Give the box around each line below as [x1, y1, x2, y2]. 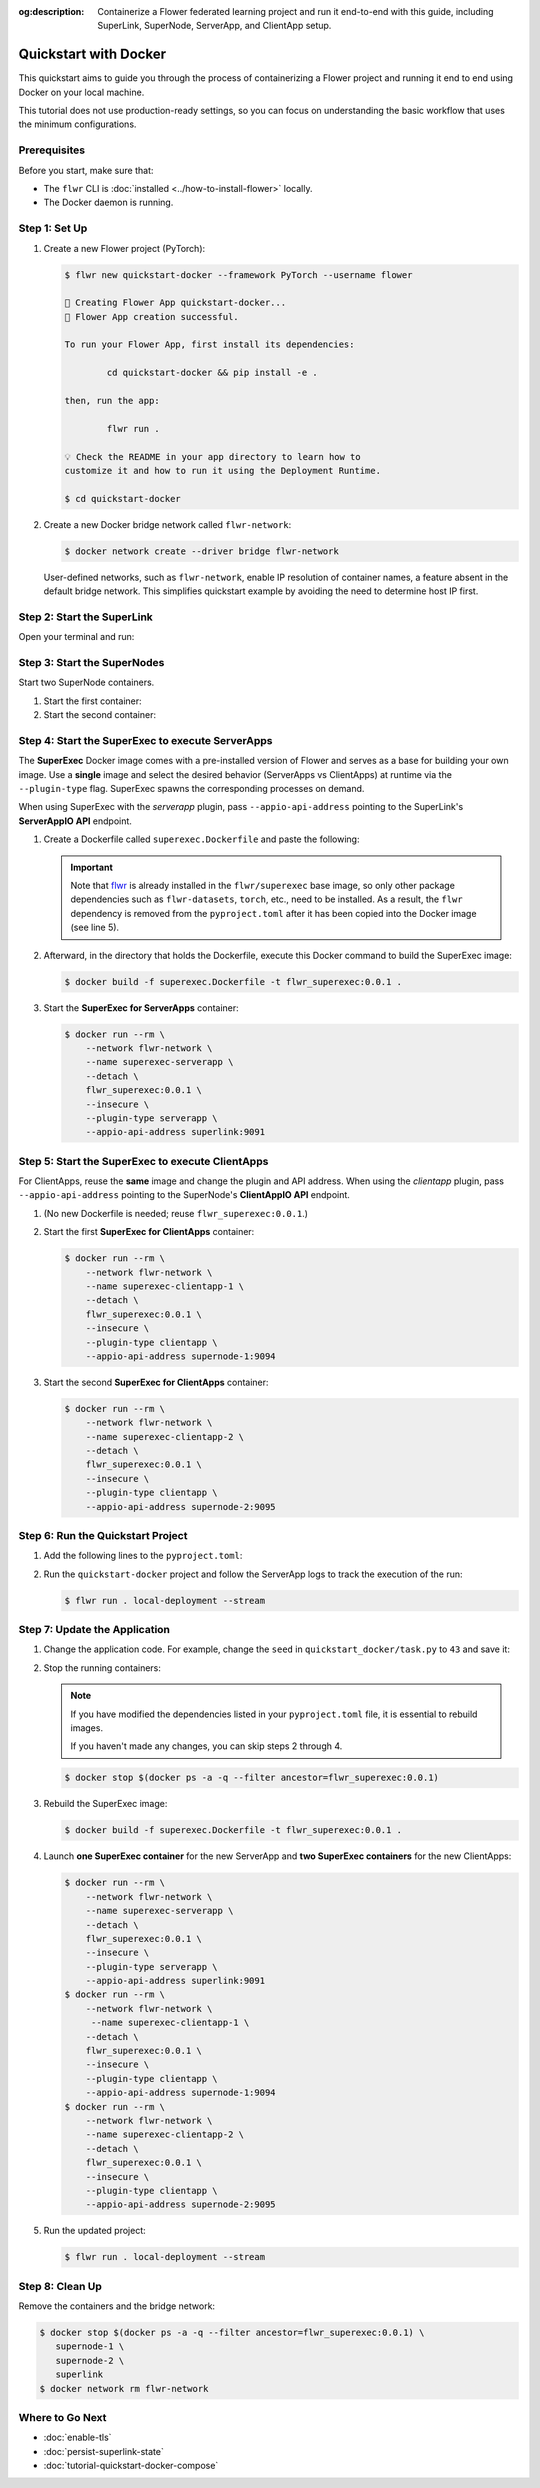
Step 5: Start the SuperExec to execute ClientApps [18, 1154, 269, 1168]
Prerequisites [18, 143, 85, 157]
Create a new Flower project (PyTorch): [43, 242, 206, 254]
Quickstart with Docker [18, 46, 167, 63]
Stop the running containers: [43, 1661, 162, 1674]
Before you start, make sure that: [18, 164, 154, 176]
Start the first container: [43, 695, 142, 707]
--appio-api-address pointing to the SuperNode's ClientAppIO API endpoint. [18, 1189, 350, 1201]
